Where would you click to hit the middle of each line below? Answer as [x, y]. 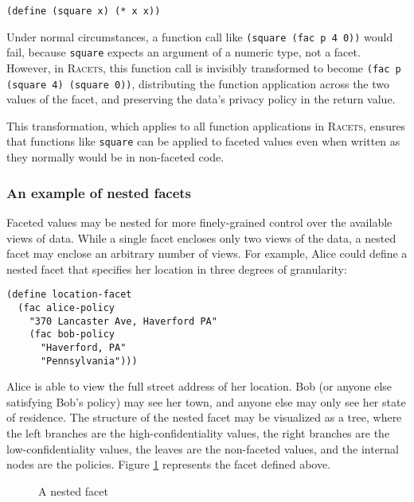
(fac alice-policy [66, 307]
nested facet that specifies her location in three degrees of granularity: [177, 269]
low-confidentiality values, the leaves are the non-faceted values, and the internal [203, 448]
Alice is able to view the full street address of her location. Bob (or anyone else [199, 386]
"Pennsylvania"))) [89, 361]
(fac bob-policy [72, 335]
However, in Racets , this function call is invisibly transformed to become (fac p [204, 67]
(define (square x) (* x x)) [84, 11]
